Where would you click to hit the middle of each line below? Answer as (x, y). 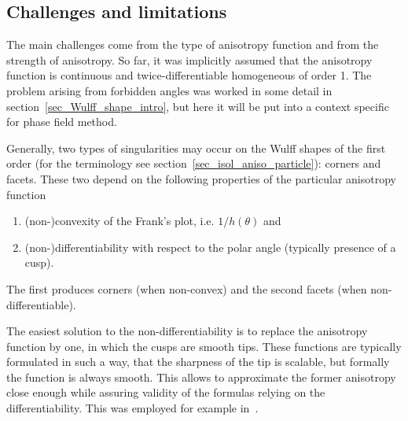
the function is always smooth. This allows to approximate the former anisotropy (201, 377)
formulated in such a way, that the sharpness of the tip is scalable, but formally (198, 362)
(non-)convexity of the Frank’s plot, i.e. (119, 221)
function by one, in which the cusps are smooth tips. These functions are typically (204, 346)
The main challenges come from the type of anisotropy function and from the (193, 44)
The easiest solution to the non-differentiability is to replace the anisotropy (187, 331)
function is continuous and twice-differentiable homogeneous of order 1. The (189, 75)
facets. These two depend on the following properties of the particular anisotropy (201, 178)
